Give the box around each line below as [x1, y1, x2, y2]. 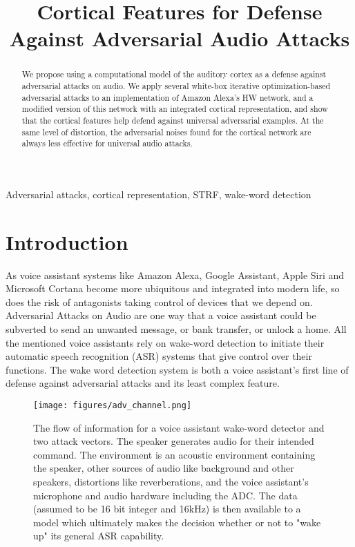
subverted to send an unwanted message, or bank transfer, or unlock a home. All [6, 322, 347, 336]
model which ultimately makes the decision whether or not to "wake [33, 515, 321, 529]
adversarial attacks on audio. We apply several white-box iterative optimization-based [21, 80, 331, 92]
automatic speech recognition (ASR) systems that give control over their [6, 349, 312, 363]
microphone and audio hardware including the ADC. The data [33, 488, 298, 502]
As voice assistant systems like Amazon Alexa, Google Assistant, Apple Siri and [6, 267, 345, 282]
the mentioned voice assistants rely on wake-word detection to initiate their [6, 335, 325, 349]
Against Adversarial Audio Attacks [9, 24, 350, 52]
